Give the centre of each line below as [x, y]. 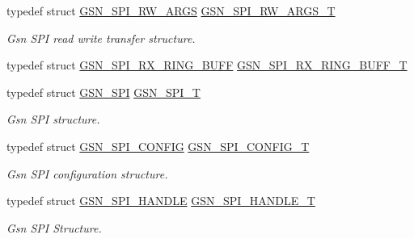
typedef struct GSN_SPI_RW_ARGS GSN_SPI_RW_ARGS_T [171, 10]
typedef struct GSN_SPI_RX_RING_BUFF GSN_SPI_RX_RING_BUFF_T [207, 65]
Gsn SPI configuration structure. [87, 173]
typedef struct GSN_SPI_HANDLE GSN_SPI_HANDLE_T [161, 201]
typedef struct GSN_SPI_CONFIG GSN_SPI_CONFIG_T [158, 146]
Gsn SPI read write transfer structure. [101, 38]
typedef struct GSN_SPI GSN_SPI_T [103, 92]
